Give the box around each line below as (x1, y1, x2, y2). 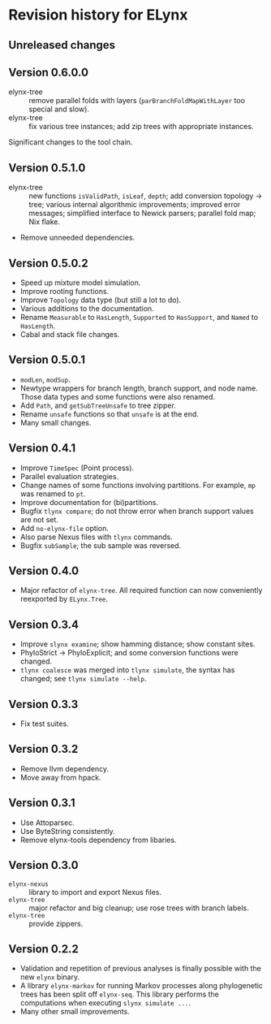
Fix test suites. (19, 719, 69, 728)
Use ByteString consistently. (19, 826, 115, 836)
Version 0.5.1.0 (8, 161, 86, 175)
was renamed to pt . (19, 489, 86, 499)
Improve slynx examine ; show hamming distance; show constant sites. (19, 639, 256, 649)
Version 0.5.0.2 (8, 256, 89, 270)
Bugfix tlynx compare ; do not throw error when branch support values (19, 506, 254, 516)
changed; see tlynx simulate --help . (19, 674, 147, 684)
